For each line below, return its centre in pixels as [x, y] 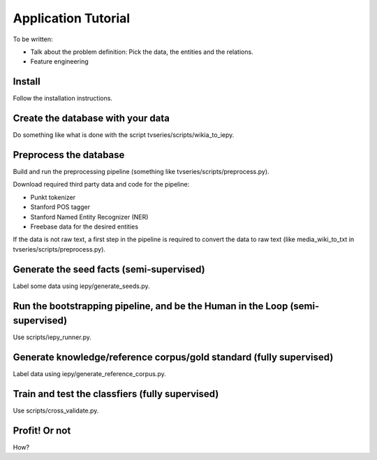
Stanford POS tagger [60, 207]
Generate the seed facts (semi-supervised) [109, 269]
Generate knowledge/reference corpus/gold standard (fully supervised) [173, 357]
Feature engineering [59, 62]
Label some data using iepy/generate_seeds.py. [81, 286]
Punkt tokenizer [53, 197]
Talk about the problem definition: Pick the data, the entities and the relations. [142, 52]
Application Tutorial [72, 18]
